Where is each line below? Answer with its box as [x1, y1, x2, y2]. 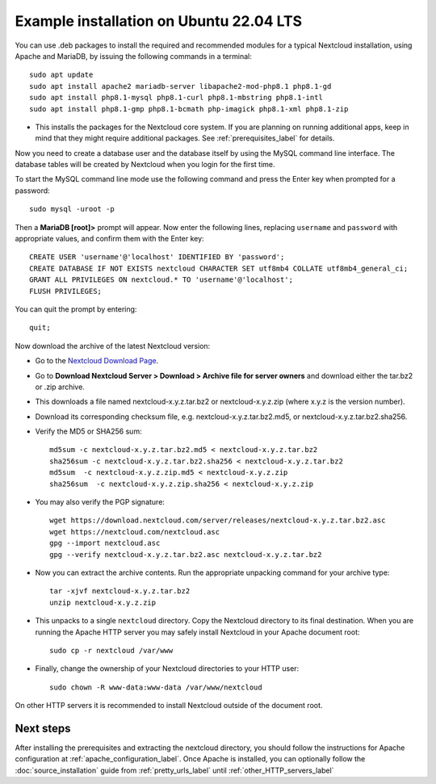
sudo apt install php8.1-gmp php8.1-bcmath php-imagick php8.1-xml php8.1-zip [29, 104, 349, 113]
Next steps [15, 721, 71, 735]
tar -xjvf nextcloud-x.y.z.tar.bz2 [49, 586, 191, 596]
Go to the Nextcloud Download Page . [35, 356, 159, 366]
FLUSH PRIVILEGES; [29, 287, 103, 296]
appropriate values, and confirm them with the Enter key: [15, 234, 205, 244]
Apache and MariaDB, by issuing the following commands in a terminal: [15, 51, 252, 61]
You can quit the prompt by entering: [15, 304, 137, 314]
